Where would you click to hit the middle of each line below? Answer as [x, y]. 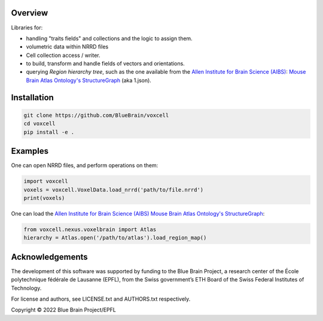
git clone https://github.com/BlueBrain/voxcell [96, 115]
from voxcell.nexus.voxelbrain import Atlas [90, 229]
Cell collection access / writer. [63, 55]
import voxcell [46, 181]
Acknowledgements [49, 257]
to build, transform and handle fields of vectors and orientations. [105, 63]
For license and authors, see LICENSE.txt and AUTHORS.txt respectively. [101, 299]
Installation [32, 97]
